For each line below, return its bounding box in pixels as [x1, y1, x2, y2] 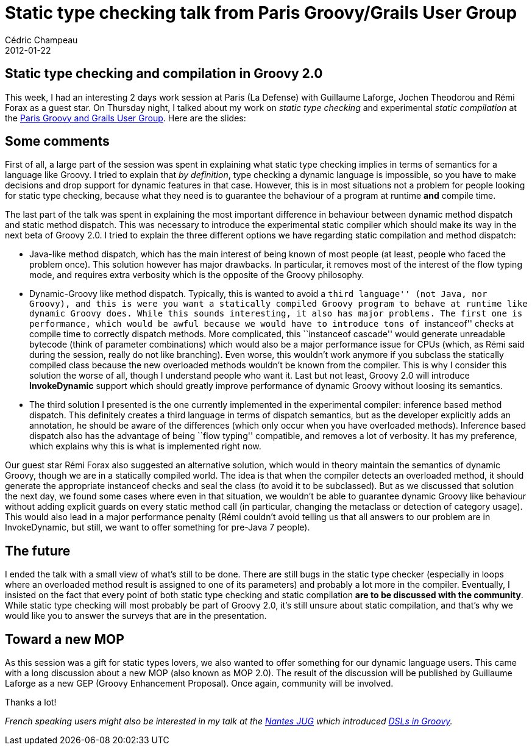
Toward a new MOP [5, 631, 124, 647]
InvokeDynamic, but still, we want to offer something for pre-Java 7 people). [5, 522, 310, 533]
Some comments [5, 134, 110, 149]
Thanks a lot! [5, 697, 57, 708]
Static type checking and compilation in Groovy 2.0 [5, 66, 323, 82]
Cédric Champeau [5, 34, 78, 45]
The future [5, 543, 71, 559]
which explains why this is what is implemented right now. [29, 441, 261, 452]
